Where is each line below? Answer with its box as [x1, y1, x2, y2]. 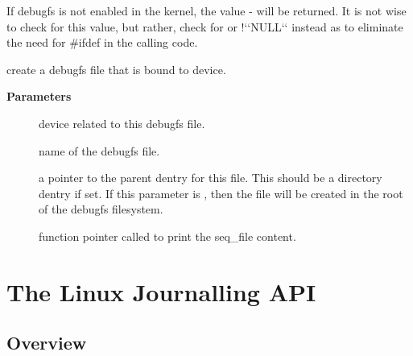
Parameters [6, 88, 72, 105]
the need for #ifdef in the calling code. [6, 34, 198, 51]
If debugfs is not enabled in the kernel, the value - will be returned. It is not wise [6, 2, 407, 19]
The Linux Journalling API [6, 275, 316, 308]
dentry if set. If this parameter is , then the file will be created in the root [39, 184, 403, 201]
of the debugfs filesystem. [39, 201, 163, 217]
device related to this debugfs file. [39, 114, 205, 131]
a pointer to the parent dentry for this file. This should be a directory [39, 169, 382, 186]
